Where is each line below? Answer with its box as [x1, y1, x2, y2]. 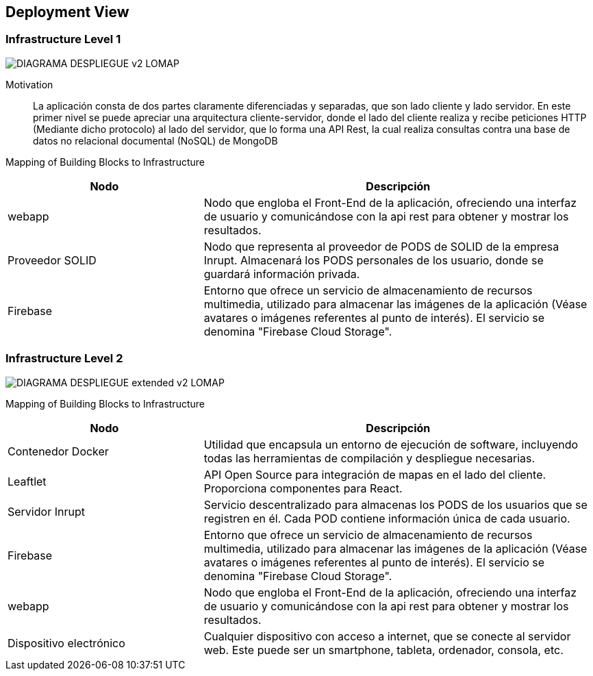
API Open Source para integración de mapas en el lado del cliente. [203, 467, 546, 481]
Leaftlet [8, 474, 47, 488]
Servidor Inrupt [8, 504, 85, 518]
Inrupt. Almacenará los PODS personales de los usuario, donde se [203, 253, 544, 267]
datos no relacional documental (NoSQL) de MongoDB [33, 134, 278, 147]
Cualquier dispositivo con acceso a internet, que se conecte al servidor [203, 629, 571, 643]
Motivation [5, 78, 53, 90]
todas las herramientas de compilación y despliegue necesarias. [203, 451, 535, 465]
